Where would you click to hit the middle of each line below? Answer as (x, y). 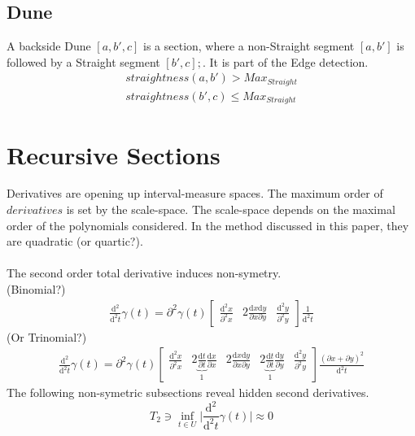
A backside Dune (49, 46)
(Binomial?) (36, 289)
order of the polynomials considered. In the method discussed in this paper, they (208, 225)
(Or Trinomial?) (47, 336)
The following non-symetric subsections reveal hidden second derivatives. (188, 392)
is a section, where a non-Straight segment (249, 46)
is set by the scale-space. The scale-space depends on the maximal (231, 209)
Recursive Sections (114, 154)
